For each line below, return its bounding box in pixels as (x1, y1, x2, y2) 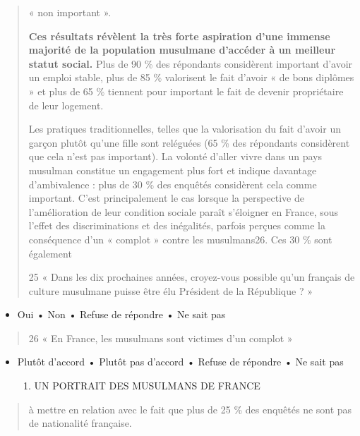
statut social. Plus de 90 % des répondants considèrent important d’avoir (28, 56, 353, 71)
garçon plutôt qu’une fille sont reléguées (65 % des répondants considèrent (28, 135, 350, 150)
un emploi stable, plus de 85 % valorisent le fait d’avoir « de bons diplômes (28, 70, 354, 85)
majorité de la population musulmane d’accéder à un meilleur (28, 42, 336, 57)
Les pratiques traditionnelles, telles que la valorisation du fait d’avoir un (28, 121, 341, 136)
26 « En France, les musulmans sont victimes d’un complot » (28, 330, 293, 345)
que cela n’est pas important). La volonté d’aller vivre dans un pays (28, 149, 322, 164)
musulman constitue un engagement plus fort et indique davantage (28, 162, 317, 177)
